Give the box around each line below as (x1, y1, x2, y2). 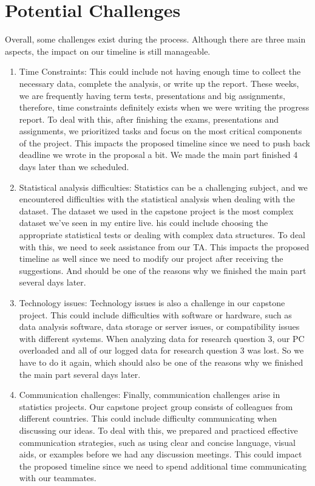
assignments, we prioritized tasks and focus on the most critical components (19, 125, 302, 137)
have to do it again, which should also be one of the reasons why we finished (19, 355, 303, 368)
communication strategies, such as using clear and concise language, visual (19, 436, 296, 448)
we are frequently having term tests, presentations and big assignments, (19, 89, 285, 101)
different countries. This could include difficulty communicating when (19, 412, 277, 425)
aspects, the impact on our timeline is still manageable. (5, 44, 211, 57)
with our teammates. (19, 471, 97, 484)
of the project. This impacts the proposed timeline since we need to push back (19, 136, 310, 149)
